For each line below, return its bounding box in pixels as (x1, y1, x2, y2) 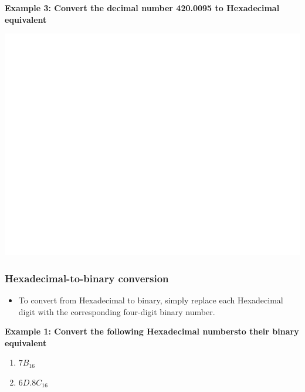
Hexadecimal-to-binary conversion (5, 271, 169, 285)
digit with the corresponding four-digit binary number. (18, 305, 215, 317)
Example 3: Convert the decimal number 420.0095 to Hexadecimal (5, 2, 280, 13)
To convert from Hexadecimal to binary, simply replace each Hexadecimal (18, 294, 283, 306)
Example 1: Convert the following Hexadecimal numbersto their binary (5, 325, 299, 337)
